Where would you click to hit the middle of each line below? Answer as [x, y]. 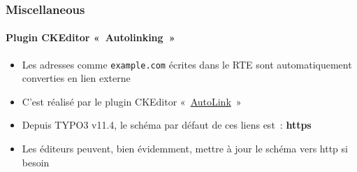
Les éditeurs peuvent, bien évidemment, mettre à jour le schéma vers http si [185, 149]
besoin [36, 162]
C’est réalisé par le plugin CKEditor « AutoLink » [132, 101]
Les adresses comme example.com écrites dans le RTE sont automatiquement [187, 64]
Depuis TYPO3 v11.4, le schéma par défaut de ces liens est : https [167, 125]
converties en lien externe [76, 78]
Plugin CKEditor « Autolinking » [90, 37]
